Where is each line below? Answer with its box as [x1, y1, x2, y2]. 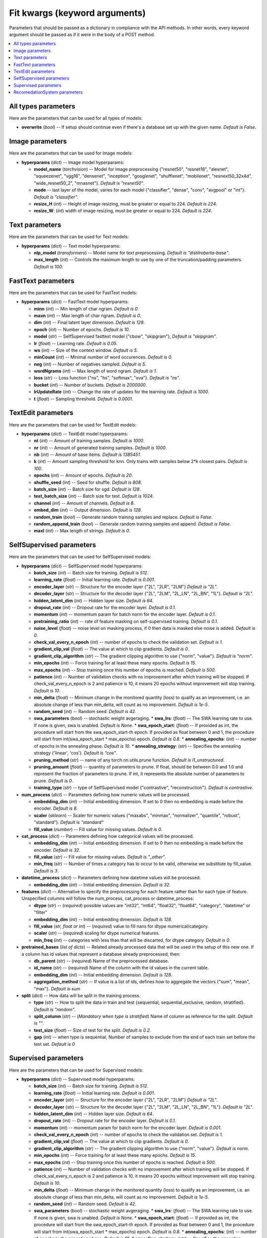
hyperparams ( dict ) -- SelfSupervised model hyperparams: [21, 563, 143, 569]
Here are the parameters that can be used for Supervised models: [9, 1067, 143, 1073]
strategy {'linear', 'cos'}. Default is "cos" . [34, 750, 118, 756]
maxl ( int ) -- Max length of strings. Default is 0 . [34, 528, 131, 534]
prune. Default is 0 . [34, 777, 74, 783]
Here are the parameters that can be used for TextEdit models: [9, 421, 137, 428]
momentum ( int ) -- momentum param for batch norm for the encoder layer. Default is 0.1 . [34, 612, 216, 618]
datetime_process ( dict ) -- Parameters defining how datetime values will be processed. [21, 875, 201, 881]
